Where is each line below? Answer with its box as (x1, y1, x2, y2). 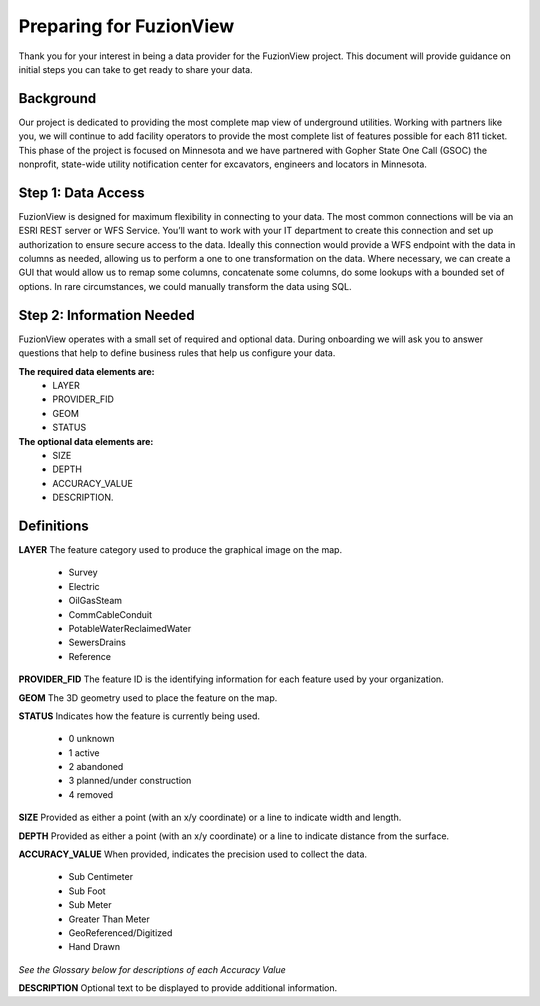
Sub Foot (68, 885, 106, 897)
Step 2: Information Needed (18, 306, 195, 324)
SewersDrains (68, 636, 127, 649)
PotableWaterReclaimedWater (68, 622, 192, 634)
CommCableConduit (68, 608, 153, 620)
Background (18, 90, 97, 107)
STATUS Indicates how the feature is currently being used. (18, 710, 260, 722)
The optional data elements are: (18, 435, 154, 447)
